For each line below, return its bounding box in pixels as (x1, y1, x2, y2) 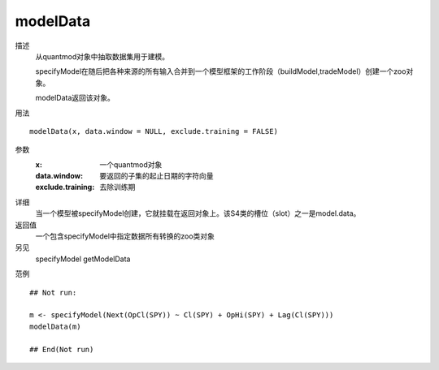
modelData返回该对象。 (35, 93, 115, 103)
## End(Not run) (29, 345, 94, 354)
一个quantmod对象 (99, 159, 163, 170)
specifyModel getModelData (35, 254, 131, 264)
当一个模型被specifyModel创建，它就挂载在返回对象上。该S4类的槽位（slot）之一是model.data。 (35, 209, 361, 218)
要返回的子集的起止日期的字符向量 (99, 171, 214, 181)
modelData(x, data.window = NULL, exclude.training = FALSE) (29, 127, 278, 136)
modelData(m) (29, 321, 81, 331)
